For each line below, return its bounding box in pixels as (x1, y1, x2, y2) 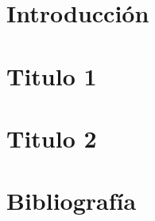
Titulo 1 (6, 59, 97, 92)
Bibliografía (6, 184, 137, 217)
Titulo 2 (6, 121, 97, 154)
